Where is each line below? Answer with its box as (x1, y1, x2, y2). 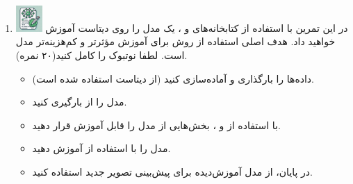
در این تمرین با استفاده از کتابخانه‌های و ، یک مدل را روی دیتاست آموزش (45, 20, 348, 35)
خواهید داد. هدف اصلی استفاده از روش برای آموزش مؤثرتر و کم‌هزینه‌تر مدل (15, 34, 336, 49)
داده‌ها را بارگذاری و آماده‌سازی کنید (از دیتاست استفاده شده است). (32, 71, 315, 85)
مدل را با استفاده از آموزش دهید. (32, 141, 171, 156)
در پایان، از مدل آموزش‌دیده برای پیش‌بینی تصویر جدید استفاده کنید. (32, 164, 313, 178)
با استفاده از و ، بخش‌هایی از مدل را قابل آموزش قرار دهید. (32, 117, 281, 132)
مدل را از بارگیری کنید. (32, 94, 127, 109)
